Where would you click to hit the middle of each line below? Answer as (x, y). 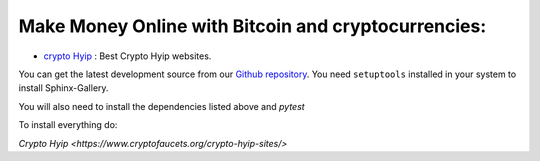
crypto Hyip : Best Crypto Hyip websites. (127, 56)
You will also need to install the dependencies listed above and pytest (161, 106)
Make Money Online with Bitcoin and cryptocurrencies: (252, 26)
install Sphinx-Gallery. (63, 88)
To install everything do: (68, 125)
